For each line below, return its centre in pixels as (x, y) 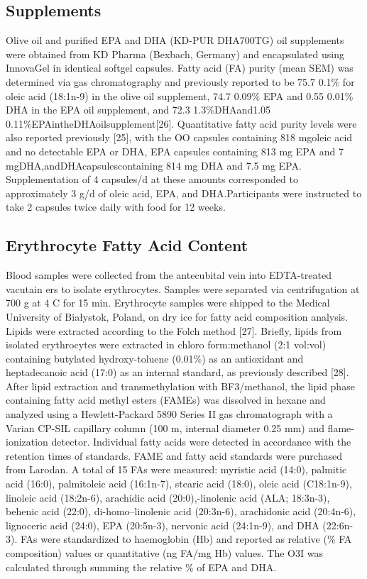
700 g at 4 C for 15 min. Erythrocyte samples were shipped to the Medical (168, 303)
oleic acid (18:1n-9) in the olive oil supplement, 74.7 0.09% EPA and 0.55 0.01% (180, 95)
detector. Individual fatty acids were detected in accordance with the (201, 442)
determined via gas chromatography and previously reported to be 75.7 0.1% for (180, 81)
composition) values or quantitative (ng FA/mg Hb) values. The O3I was (164, 553)
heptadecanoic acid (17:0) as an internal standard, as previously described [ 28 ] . (177, 372)
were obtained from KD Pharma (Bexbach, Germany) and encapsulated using (175, 54)
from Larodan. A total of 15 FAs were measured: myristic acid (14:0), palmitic (176, 469)
